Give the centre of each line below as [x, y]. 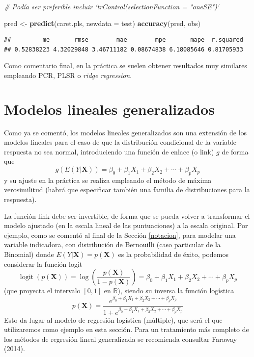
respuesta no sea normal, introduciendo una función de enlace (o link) [109, 151]
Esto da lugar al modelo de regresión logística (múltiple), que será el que [113, 319]
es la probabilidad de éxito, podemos [173, 254]
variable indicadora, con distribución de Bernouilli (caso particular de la [112, 244]
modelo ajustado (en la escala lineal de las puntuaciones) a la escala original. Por [126, 225]
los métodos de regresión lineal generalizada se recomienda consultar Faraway [121, 339]
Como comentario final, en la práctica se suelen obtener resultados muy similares [126, 65]
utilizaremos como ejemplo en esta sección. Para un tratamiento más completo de [127, 329]
